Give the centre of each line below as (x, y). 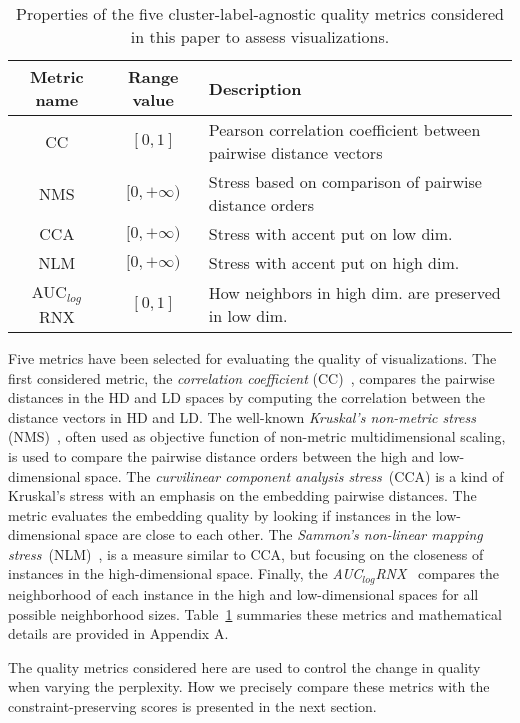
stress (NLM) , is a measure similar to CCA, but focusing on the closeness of (246, 553)
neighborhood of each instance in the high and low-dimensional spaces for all (243, 593)
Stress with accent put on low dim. (330, 233)
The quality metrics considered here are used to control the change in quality (244, 666)
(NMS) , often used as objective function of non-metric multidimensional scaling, (257, 436)
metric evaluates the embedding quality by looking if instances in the (219, 514)
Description (255, 88)
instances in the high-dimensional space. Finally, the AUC (185, 573)
